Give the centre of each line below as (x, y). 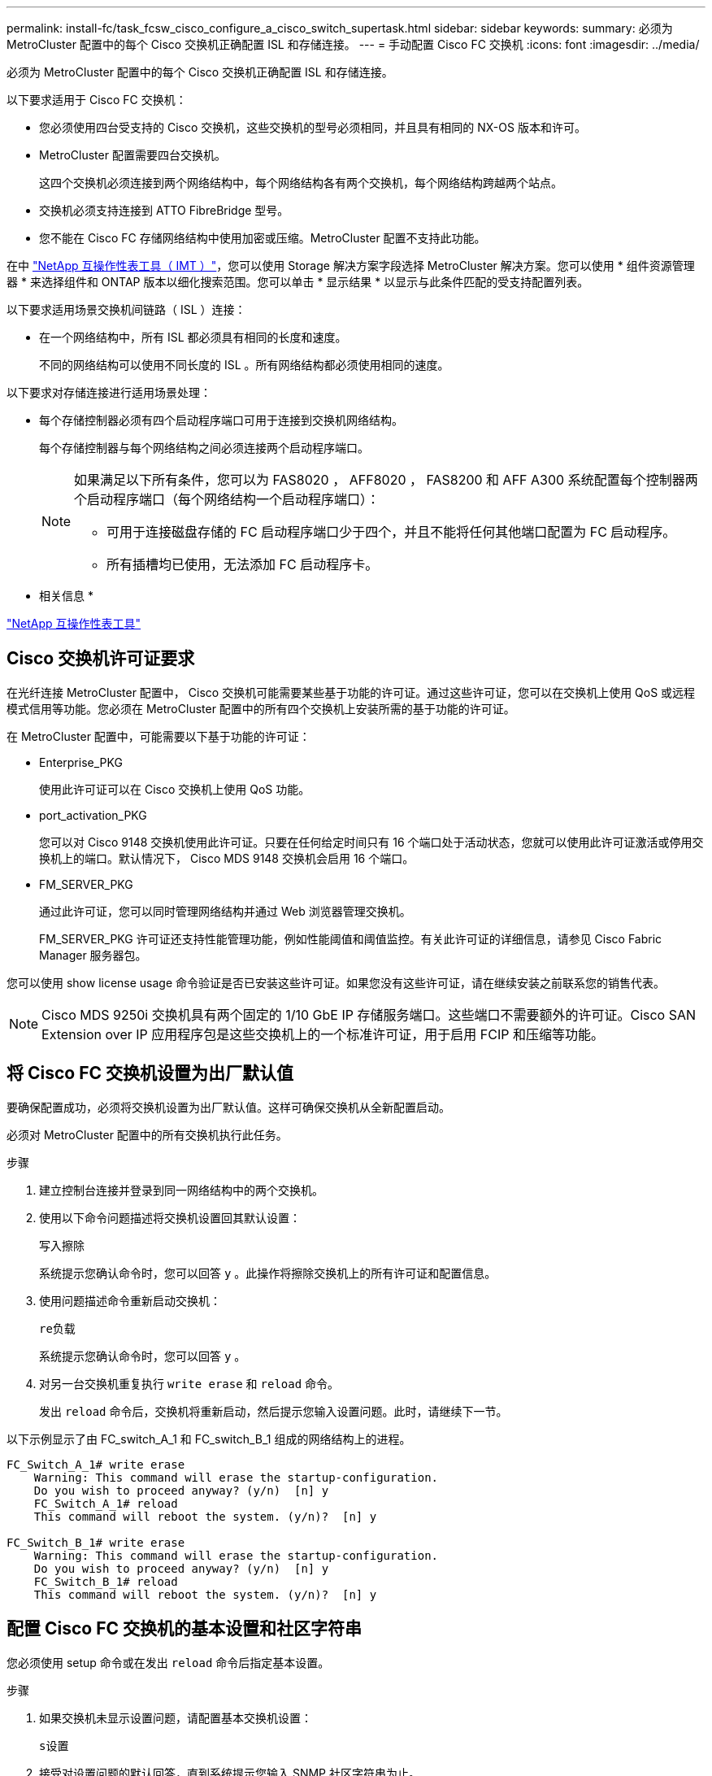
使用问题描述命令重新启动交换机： (130, 1300)
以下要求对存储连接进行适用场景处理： (109, 392)
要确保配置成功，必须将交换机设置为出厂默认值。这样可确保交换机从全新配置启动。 (228, 1107)
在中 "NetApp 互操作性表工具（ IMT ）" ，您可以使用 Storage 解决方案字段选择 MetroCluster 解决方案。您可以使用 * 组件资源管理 (351, 266)
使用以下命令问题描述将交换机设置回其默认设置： (170, 1217)
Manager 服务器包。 (93, 955)
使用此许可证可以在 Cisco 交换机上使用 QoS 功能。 (175, 789)
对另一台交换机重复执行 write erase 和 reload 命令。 (189, 1383)
